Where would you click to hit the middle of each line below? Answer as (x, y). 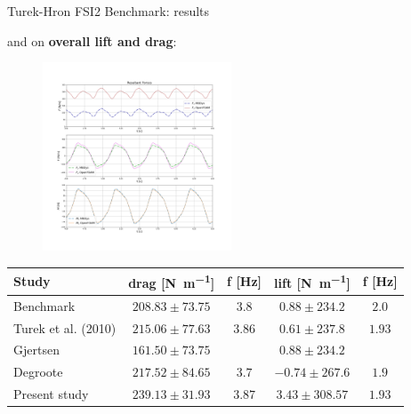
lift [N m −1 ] (312, 281)
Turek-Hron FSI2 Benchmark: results (109, 11)
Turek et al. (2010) (65, 327)
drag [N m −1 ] (172, 281)
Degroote (38, 372)
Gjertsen (36, 350)
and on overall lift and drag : (92, 40)
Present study (51, 394)
